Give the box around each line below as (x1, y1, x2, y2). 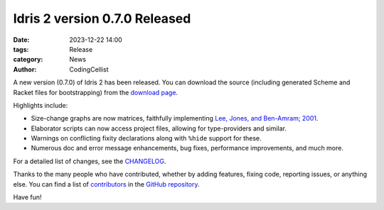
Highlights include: (13, 101, 68, 109)
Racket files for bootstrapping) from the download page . (13, 88, 178, 96)
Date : (13, 35, 30, 44)
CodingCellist (69, 65, 109, 74)
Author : (13, 65, 37, 74)
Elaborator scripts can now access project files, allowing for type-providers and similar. (31, 124, 287, 133)
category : (13, 55, 43, 64)
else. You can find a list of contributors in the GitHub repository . (13, 179, 200, 188)
